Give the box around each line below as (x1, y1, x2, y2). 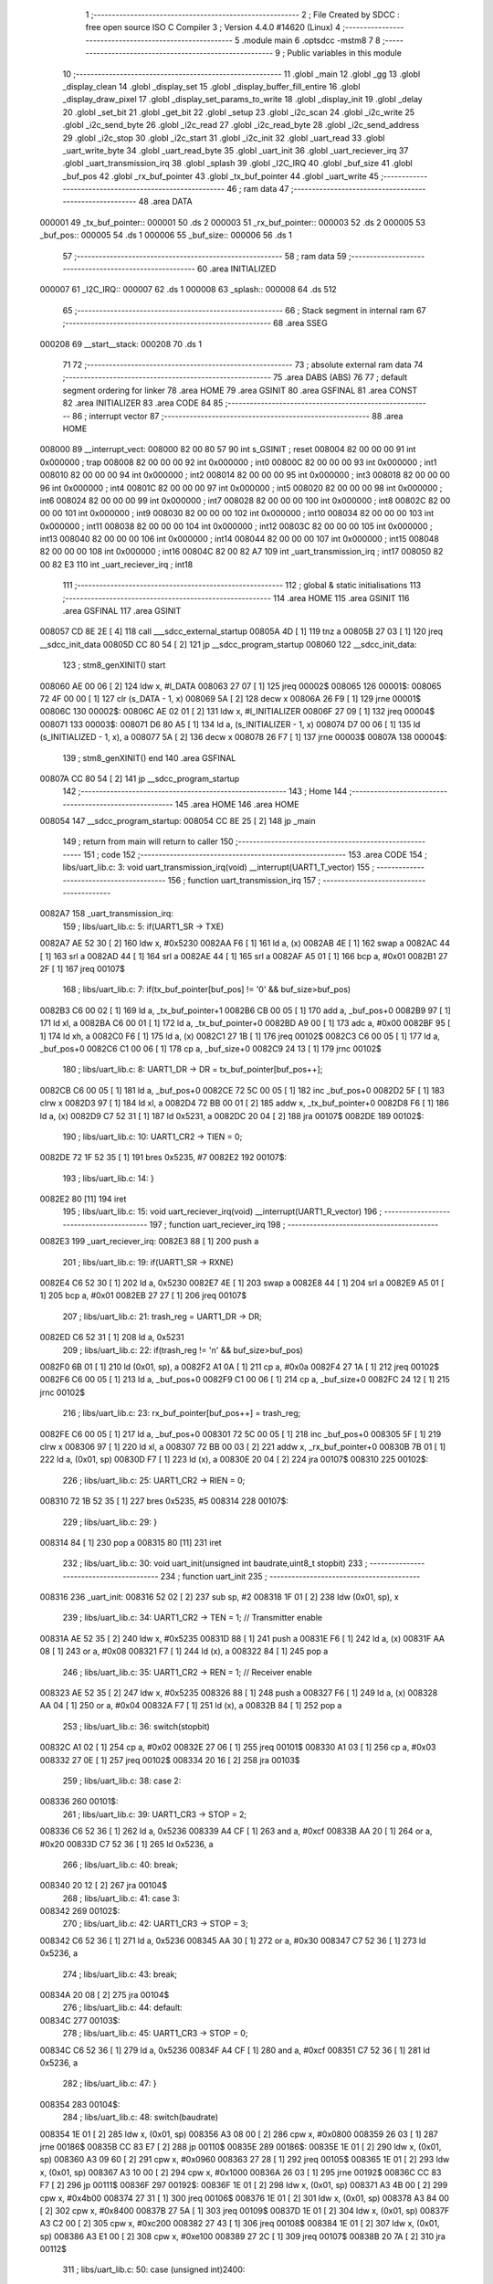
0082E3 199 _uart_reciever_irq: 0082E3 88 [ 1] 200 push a (39, 1236, 259, 1247)
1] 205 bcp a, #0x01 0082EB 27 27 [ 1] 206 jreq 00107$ (39, 1290, 246, 1301)
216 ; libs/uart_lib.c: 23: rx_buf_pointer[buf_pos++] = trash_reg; (62, 1408, 301, 1419)
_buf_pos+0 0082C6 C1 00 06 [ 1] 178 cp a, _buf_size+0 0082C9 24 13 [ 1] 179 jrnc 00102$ (39, 1042, 383, 1054)
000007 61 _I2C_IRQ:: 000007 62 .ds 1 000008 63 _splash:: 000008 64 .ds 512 (39, 284, 337, 295)
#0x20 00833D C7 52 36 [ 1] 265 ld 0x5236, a (39, 1838, 214, 1849)
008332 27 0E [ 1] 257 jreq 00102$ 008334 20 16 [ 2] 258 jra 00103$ (39, 1754, 300, 1765)
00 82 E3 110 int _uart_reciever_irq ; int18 (39, 558, 194, 570)
